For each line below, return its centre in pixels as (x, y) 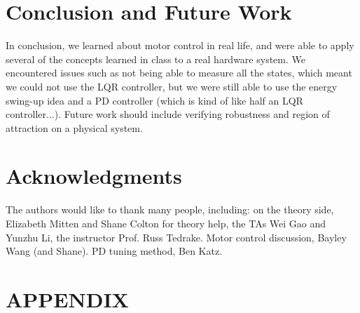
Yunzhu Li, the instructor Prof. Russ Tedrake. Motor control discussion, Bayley (176, 237)
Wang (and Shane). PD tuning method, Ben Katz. (114, 251)
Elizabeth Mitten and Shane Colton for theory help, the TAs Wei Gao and (166, 223)
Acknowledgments (94, 176)
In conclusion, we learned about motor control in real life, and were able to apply (180, 45)
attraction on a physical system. (74, 127)
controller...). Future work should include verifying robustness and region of (168, 114)
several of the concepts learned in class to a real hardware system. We (155, 59)
